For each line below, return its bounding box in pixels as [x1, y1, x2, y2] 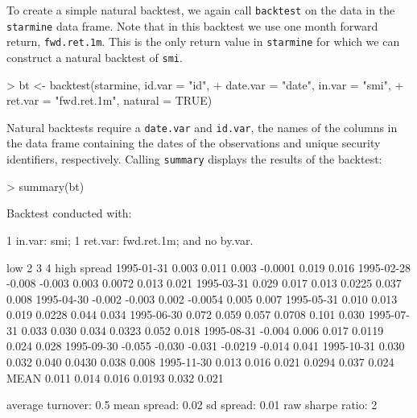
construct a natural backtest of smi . [6, 48, 183, 65]
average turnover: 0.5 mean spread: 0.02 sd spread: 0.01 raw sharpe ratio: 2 [6, 396, 378, 413]
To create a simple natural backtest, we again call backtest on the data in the [6, 2, 395, 18]
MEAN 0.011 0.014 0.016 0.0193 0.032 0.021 [6, 369, 224, 386]
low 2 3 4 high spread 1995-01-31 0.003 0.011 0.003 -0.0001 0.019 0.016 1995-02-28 [6, 259, 411, 275]
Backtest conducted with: [6, 205, 132, 221]
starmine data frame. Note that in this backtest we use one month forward [6, 17, 378, 34]
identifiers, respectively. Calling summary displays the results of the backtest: [6, 151, 382, 168]
